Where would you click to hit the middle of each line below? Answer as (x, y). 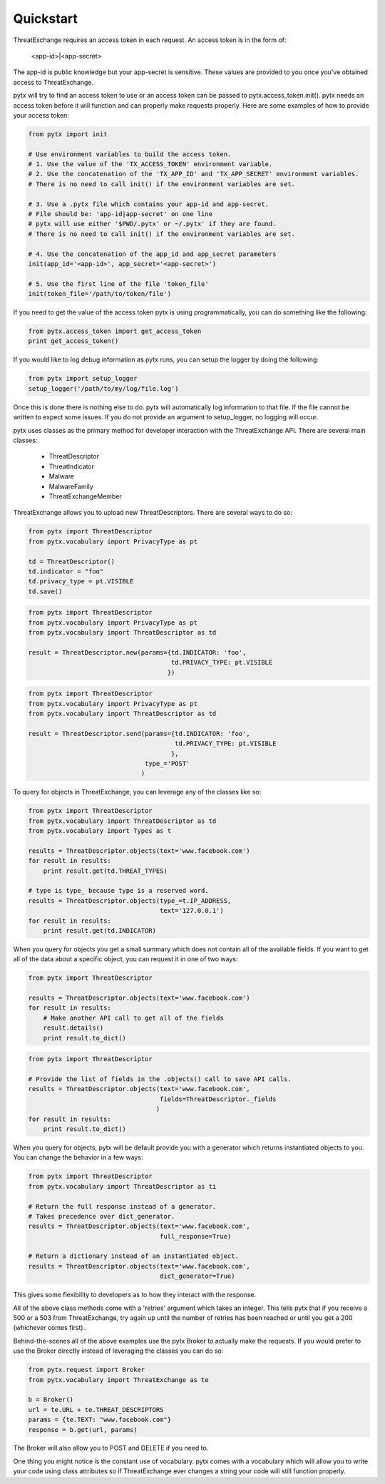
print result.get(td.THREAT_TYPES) (105, 871)
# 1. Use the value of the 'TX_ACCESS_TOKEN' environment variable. (150, 164)
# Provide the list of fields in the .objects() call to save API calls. (160, 1079)
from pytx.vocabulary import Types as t (99, 831)
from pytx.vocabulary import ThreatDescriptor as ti (122, 1186)
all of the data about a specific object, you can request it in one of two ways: (125, 959)
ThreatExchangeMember (86, 496)
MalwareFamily (71, 486)
